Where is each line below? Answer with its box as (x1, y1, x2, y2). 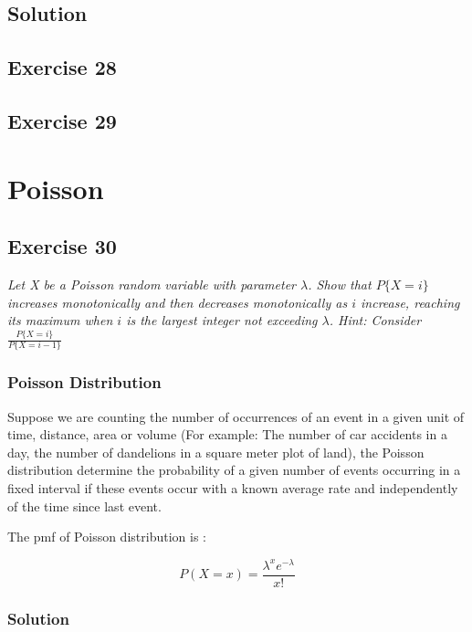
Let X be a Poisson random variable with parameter (7, 274, 297, 293)
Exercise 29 (7, 106, 117, 134)
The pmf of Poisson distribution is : (7, 527, 206, 546)
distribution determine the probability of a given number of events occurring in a (7, 460, 461, 479)
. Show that (308, 274, 372, 293)
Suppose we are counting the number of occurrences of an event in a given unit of (7, 406, 465, 426)
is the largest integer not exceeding (126, 311, 318, 330)
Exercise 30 (7, 232, 117, 260)
